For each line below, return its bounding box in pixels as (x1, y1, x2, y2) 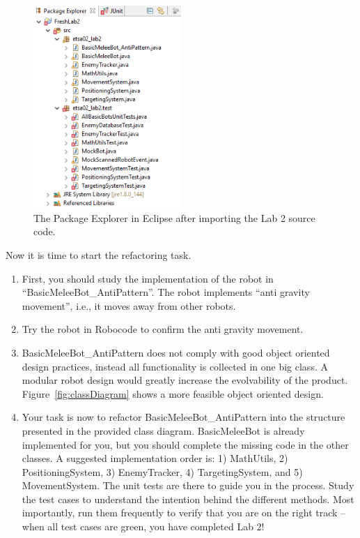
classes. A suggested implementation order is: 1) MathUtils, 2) (22, 451, 288, 465)
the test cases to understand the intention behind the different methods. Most (22, 491, 354, 506)
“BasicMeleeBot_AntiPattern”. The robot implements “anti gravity (22, 285, 310, 299)
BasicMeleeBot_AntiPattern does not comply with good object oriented (22, 345, 330, 359)
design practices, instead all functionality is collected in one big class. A (22, 359, 328, 373)
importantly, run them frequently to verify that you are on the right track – (22, 505, 346, 520)
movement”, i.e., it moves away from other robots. (22, 298, 236, 313)
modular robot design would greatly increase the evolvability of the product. (22, 373, 348, 387)
